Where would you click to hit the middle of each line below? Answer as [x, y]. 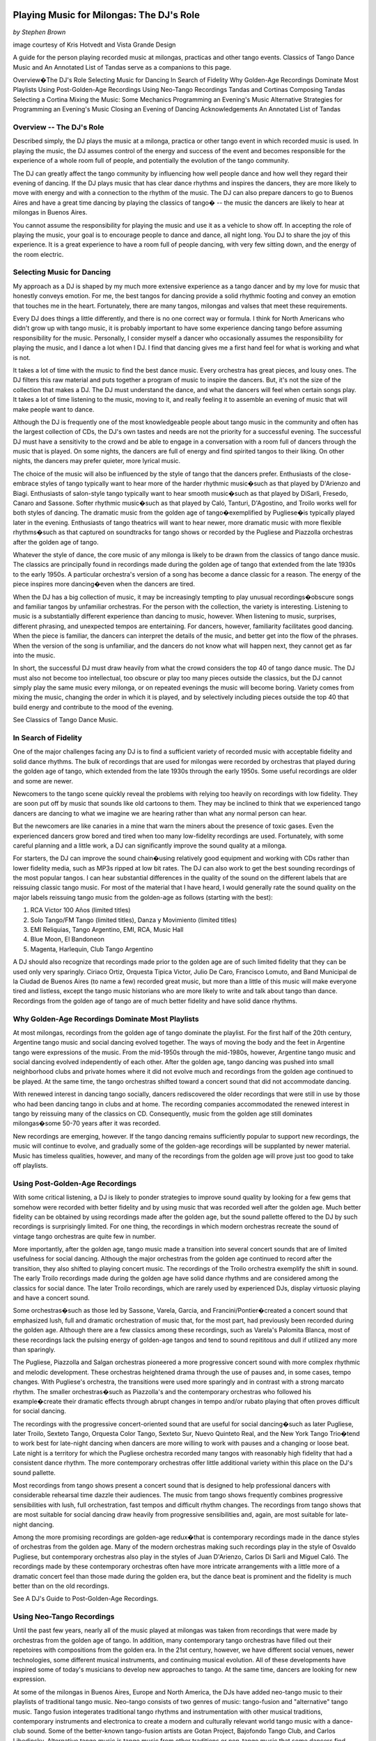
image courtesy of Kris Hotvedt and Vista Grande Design [94, 45]
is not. [22, 357]
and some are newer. [43, 781]
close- [342, 474]
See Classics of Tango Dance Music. [65, 720]
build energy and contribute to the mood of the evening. [93, 707]
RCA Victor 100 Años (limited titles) [80, 910]
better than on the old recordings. [61, 1586]
